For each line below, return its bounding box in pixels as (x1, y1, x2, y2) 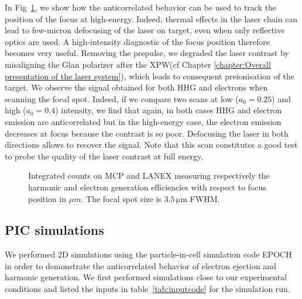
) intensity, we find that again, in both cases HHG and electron (55, 104, 282, 116)
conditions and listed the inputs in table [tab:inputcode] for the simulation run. (5, 283, 290, 295)
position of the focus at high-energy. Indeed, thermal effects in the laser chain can (5, 12, 298, 25)
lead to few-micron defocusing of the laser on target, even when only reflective (5, 24, 285, 36)
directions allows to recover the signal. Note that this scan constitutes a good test (5, 138, 298, 151)
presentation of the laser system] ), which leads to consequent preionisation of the (5, 69, 294, 82)
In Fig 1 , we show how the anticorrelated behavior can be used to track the (5, 1, 277, 13)
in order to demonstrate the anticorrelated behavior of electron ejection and (5, 259, 276, 272)
